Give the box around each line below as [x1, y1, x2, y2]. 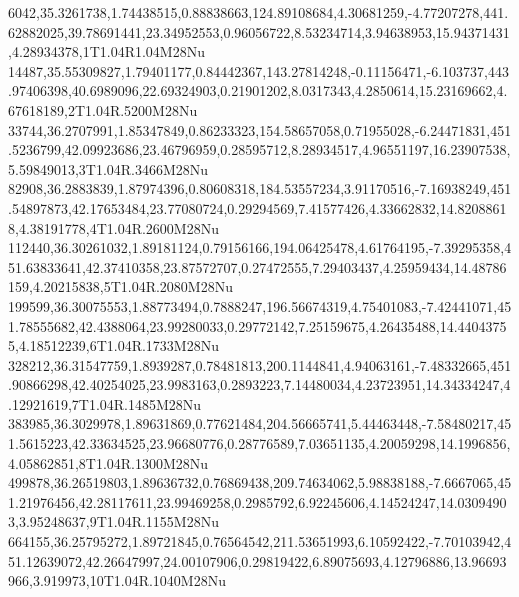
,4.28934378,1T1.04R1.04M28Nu [8, 41, 205, 62]
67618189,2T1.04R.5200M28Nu [8, 99, 198, 120]
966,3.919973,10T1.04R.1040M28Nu [8, 570, 226, 591]
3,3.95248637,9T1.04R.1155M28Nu [8, 511, 219, 532]
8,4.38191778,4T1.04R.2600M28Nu [8, 217, 219, 238]
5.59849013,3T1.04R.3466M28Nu [8, 158, 209, 179]
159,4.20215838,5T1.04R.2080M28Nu [8, 276, 233, 297]
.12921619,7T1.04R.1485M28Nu [8, 393, 202, 414]
